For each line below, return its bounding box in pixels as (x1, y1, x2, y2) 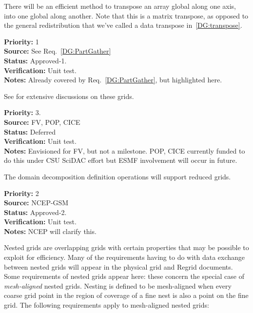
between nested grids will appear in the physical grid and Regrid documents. (4, 261, 233, 272)
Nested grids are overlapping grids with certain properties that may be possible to (4, 242, 249, 253)
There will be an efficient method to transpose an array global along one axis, (4, 1, 236, 11)
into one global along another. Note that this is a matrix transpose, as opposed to (4, 10, 249, 20)
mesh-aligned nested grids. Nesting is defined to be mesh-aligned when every (4, 280, 232, 291)
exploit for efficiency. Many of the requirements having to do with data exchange (4, 252, 245, 262)
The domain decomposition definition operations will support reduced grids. (4, 171, 231, 181)
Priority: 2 (4, 188, 39, 198)
